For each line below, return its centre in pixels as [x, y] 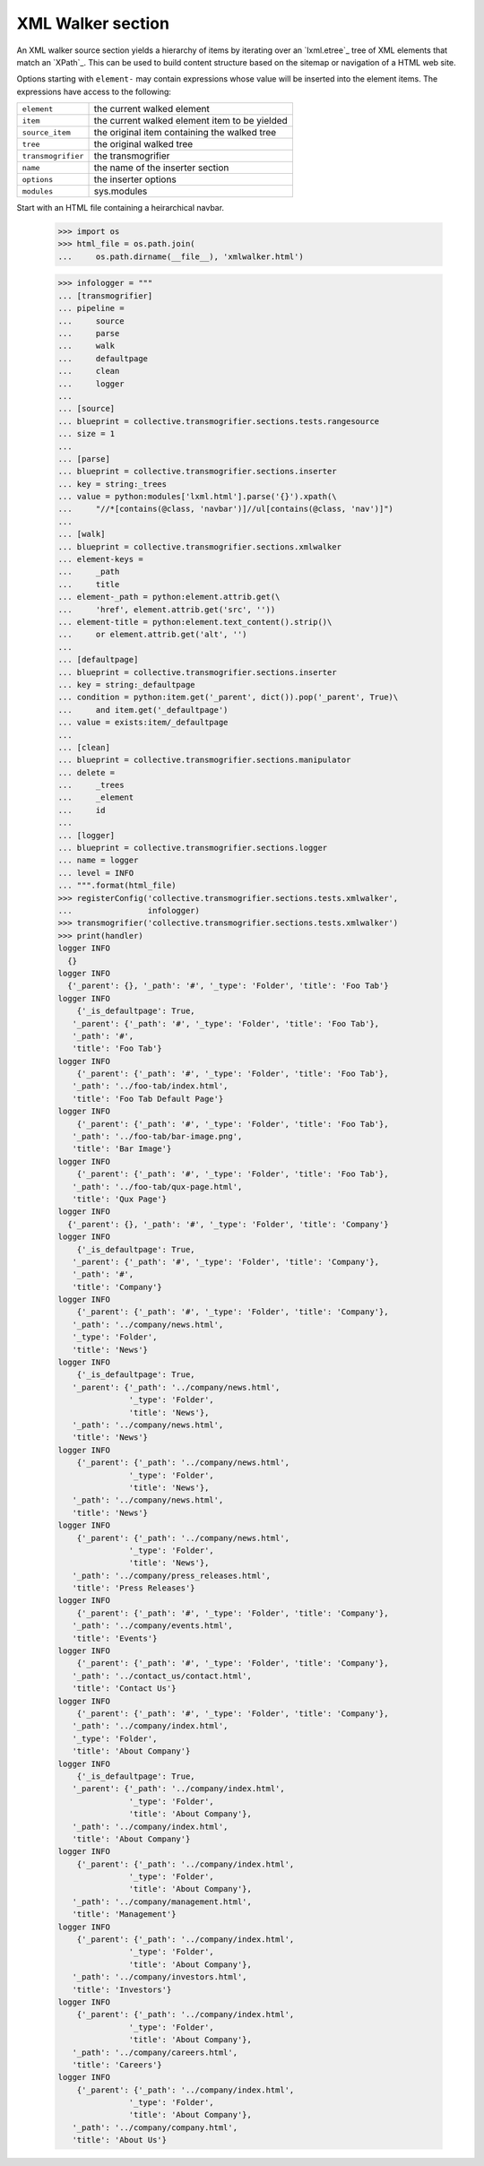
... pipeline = [91, 308]
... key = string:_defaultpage [127, 684]
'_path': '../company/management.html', [162, 1902]
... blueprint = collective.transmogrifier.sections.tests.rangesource [219, 421]
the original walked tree [143, 144]
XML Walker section [93, 23]
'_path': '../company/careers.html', [155, 2052]
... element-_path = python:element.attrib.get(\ [169, 597]
